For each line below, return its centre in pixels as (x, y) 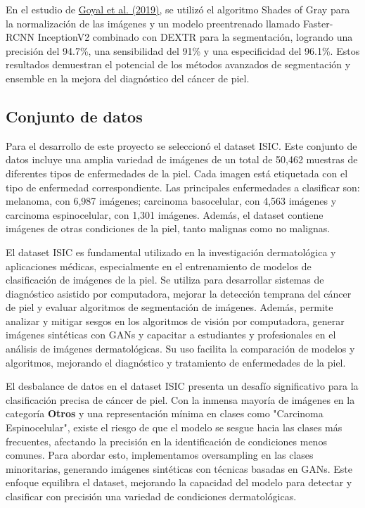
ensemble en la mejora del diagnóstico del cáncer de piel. (128, 78)
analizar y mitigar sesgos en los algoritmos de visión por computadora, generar (175, 320)
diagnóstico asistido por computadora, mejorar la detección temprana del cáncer (179, 293)
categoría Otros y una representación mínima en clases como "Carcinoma (165, 413)
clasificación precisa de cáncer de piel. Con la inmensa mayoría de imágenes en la (180, 399)
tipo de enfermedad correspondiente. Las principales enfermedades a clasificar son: (183, 187)
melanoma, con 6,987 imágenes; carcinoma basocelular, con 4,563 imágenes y (171, 201)
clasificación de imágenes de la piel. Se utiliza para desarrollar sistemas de (165, 280)
